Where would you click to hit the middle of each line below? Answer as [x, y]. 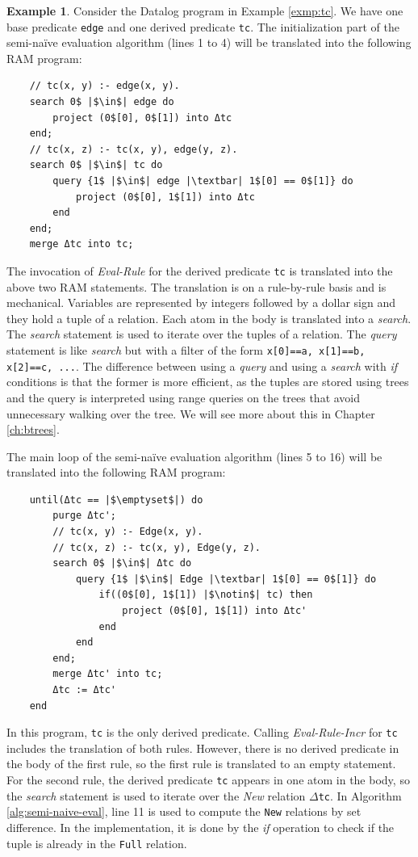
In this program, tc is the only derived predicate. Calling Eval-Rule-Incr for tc [202, 732]
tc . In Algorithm [360, 795]
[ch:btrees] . [33, 429]
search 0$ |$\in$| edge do [102, 102]
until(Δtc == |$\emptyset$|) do [116, 500]
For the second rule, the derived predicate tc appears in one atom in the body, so [208, 780]
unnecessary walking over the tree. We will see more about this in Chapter [191, 413]
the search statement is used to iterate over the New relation [156, 795]
